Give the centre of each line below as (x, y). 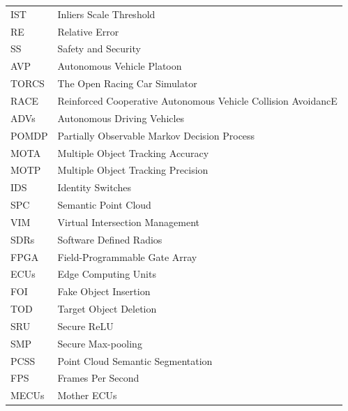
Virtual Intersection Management (129, 222)
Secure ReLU (85, 326)
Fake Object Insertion (104, 291)
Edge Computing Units (107, 274)
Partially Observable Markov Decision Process (156, 135)
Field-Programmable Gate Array (127, 256)
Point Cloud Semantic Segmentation (135, 360)
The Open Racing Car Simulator (127, 83)
